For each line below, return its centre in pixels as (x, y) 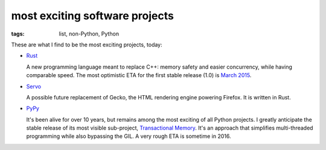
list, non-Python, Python (89, 34)
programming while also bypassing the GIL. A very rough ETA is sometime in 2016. (129, 136)
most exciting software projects (93, 16)
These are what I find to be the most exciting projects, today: (87, 45)
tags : (18, 34)
